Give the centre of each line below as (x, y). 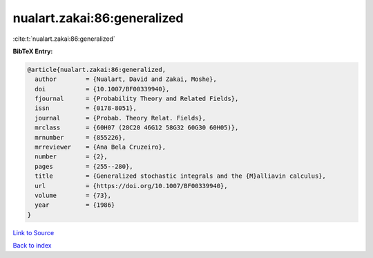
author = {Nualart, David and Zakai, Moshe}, (126, 79)
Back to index (32, 246)
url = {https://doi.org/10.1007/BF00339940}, (131, 186)
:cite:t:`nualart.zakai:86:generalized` (64, 39)
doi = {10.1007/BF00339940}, (102, 89)
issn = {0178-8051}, (86, 108)
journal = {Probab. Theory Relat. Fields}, (121, 118)
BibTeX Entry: (33, 51)
